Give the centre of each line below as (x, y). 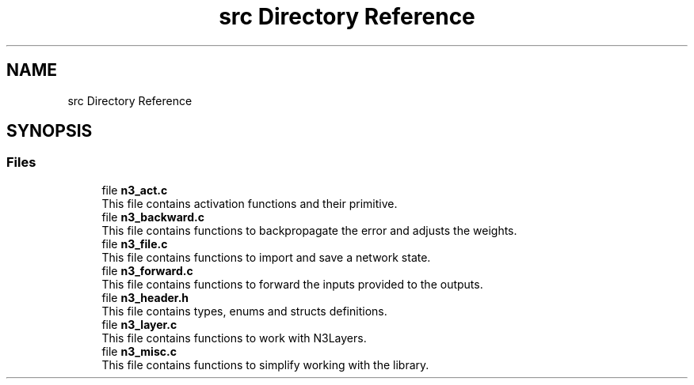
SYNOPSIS (50, 131)
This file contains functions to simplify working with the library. (265, 364)
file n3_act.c (135, 190)
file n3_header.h (145, 297)
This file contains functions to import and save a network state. (266, 257)
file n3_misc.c (139, 351)
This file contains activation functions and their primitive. (250, 203)
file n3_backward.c (153, 217)
